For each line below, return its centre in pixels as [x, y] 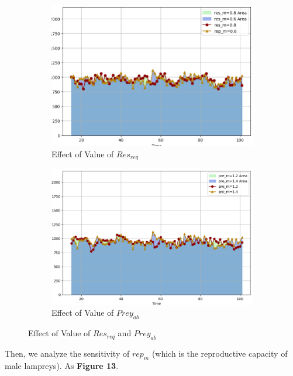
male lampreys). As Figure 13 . [62, 365]
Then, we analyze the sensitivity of [67, 353]
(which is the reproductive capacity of [220, 353]
